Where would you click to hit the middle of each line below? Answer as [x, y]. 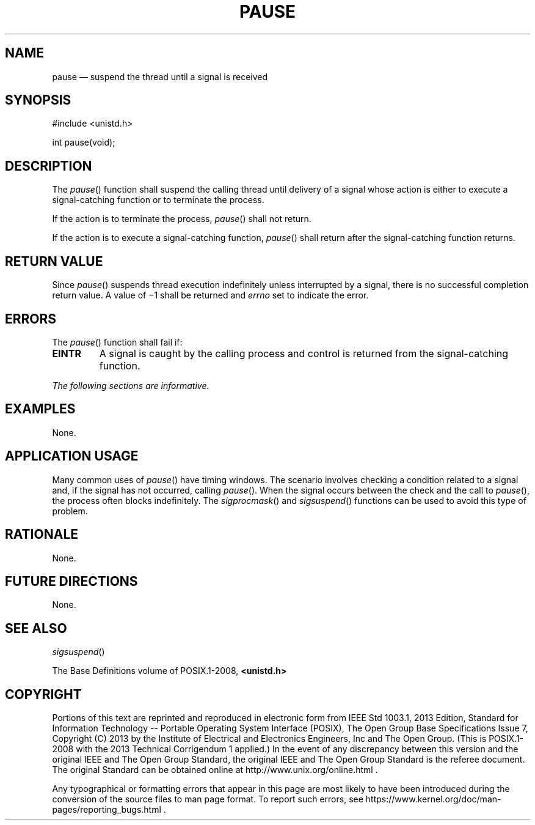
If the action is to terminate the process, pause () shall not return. [182, 219]
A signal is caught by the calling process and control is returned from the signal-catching [304, 353]
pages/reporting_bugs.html [107, 810]
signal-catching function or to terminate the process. [158, 200]
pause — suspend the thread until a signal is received [160, 76]
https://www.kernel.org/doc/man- [433, 799]
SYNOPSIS [38, 100]
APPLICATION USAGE [72, 456]
